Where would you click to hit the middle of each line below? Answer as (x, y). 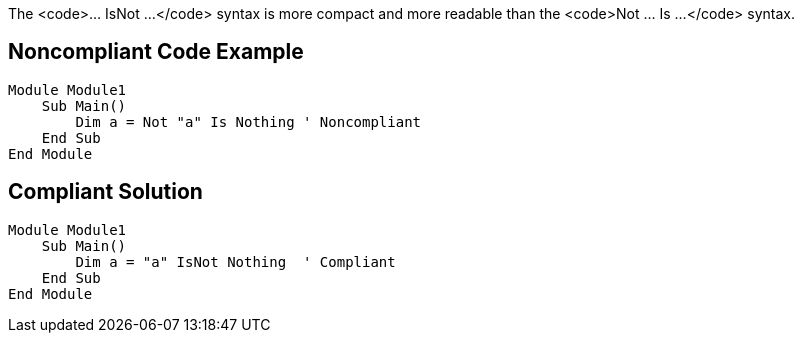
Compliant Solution (105, 192)
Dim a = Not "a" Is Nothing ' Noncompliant (248, 121)
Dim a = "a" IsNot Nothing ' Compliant (235, 261)
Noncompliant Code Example (156, 52)
